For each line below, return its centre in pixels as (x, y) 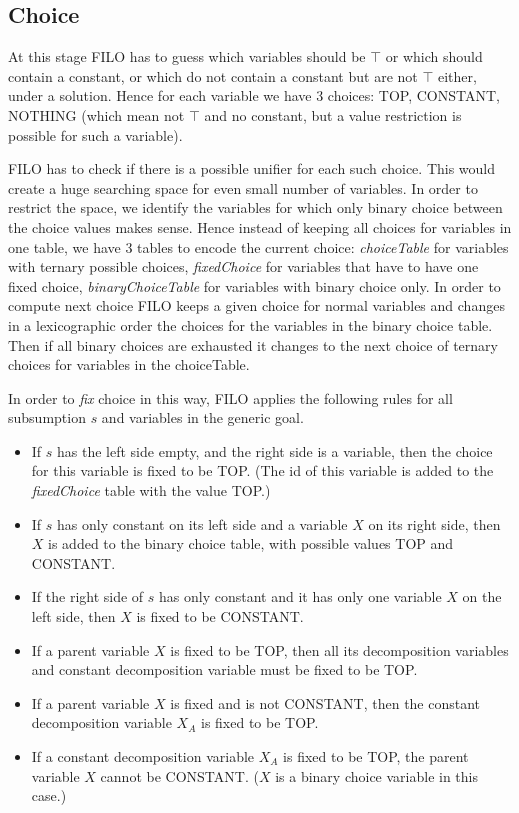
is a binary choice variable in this (376, 775)
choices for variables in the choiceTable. (129, 364)
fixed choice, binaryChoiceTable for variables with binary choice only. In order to (254, 285)
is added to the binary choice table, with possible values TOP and (251, 543)
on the (482, 596)
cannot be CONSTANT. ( (179, 775)
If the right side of (87, 596)
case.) (49, 795)
